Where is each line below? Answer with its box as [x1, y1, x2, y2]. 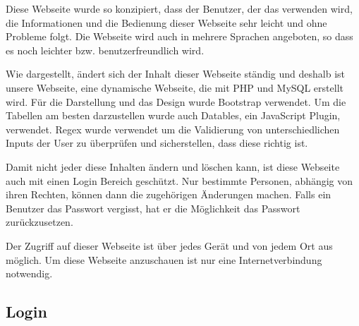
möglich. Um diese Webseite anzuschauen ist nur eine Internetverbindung [6, 252, 322, 267]
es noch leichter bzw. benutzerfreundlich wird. [6, 42, 205, 57]
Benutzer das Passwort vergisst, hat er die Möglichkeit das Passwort [6, 200, 300, 215]
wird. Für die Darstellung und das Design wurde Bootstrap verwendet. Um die [6, 94, 346, 109]
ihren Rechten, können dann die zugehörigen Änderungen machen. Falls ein [6, 187, 331, 202]
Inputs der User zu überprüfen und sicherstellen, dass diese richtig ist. [6, 135, 308, 150]
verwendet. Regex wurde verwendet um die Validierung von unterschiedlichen [6, 121, 340, 136]
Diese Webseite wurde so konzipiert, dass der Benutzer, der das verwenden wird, [6, 1, 353, 16]
